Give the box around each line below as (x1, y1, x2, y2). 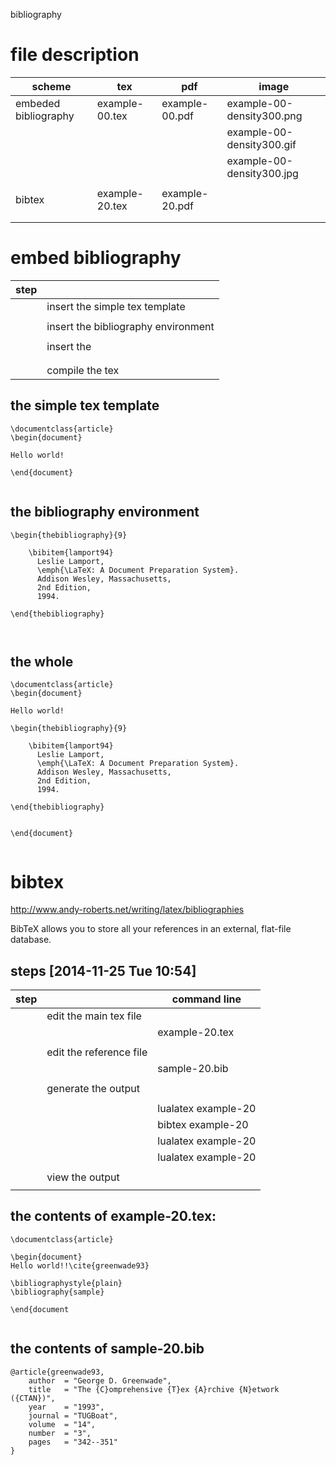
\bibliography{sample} (10, 1287, 105, 1297)
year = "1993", (28, 1402, 105, 1412)
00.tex (96, 109, 128, 123)
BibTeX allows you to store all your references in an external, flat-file (10, 923, 292, 935)
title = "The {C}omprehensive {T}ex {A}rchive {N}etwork (28, 1384, 280, 1394)
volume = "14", (28, 1419, 97, 1429)
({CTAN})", (10, 1393, 56, 1403)
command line (171, 992, 242, 1006)
